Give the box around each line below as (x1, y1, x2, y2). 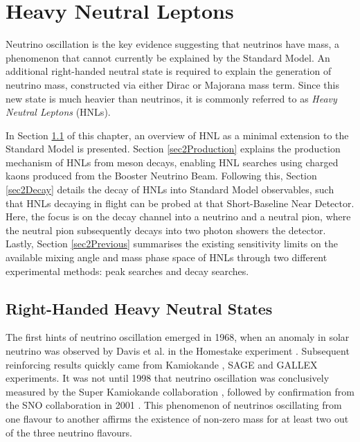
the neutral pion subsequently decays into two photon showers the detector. (6, 222, 326, 237)
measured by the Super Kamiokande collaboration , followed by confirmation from (6, 384, 354, 398)
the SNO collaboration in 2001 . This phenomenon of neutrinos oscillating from (6, 398, 342, 412)
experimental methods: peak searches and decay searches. (6, 263, 249, 278)
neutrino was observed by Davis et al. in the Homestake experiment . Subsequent (6, 344, 350, 358)
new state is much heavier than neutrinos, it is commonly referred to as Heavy (6, 91, 337, 105)
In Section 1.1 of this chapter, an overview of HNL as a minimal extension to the (6, 127, 349, 142)
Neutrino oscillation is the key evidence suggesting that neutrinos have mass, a (6, 37, 340, 51)
